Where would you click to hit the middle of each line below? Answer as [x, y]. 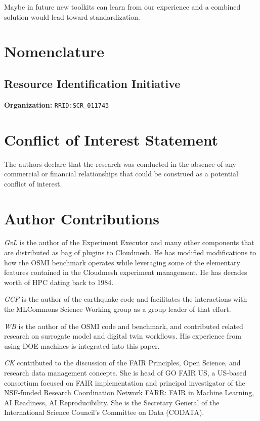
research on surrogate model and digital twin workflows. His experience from [123, 336]
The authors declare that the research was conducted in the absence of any [120, 163]
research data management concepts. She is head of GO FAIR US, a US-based [125, 372]
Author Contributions [82, 218]
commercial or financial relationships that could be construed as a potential [121, 174]
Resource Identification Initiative [92, 83]
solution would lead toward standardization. [72, 16]
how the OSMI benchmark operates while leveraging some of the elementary [122, 262]
